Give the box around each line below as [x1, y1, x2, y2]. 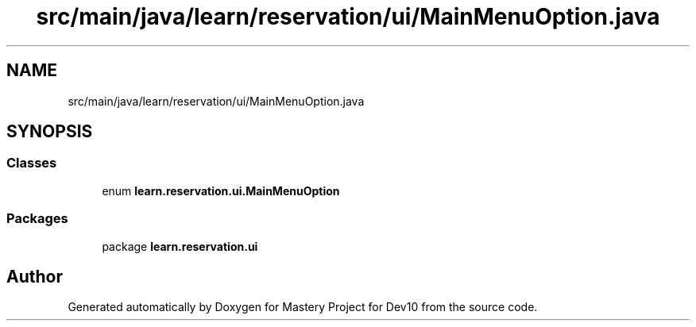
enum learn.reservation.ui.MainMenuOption [102, 183, 340, 198]
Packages [6, 210, 68, 227]
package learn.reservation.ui [102, 239, 258, 253]
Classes [6, 155, 57, 171]
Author [6, 266, 63, 287]
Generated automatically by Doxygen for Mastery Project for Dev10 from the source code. [68, 300, 538, 314]
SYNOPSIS [6, 121, 93, 142]
